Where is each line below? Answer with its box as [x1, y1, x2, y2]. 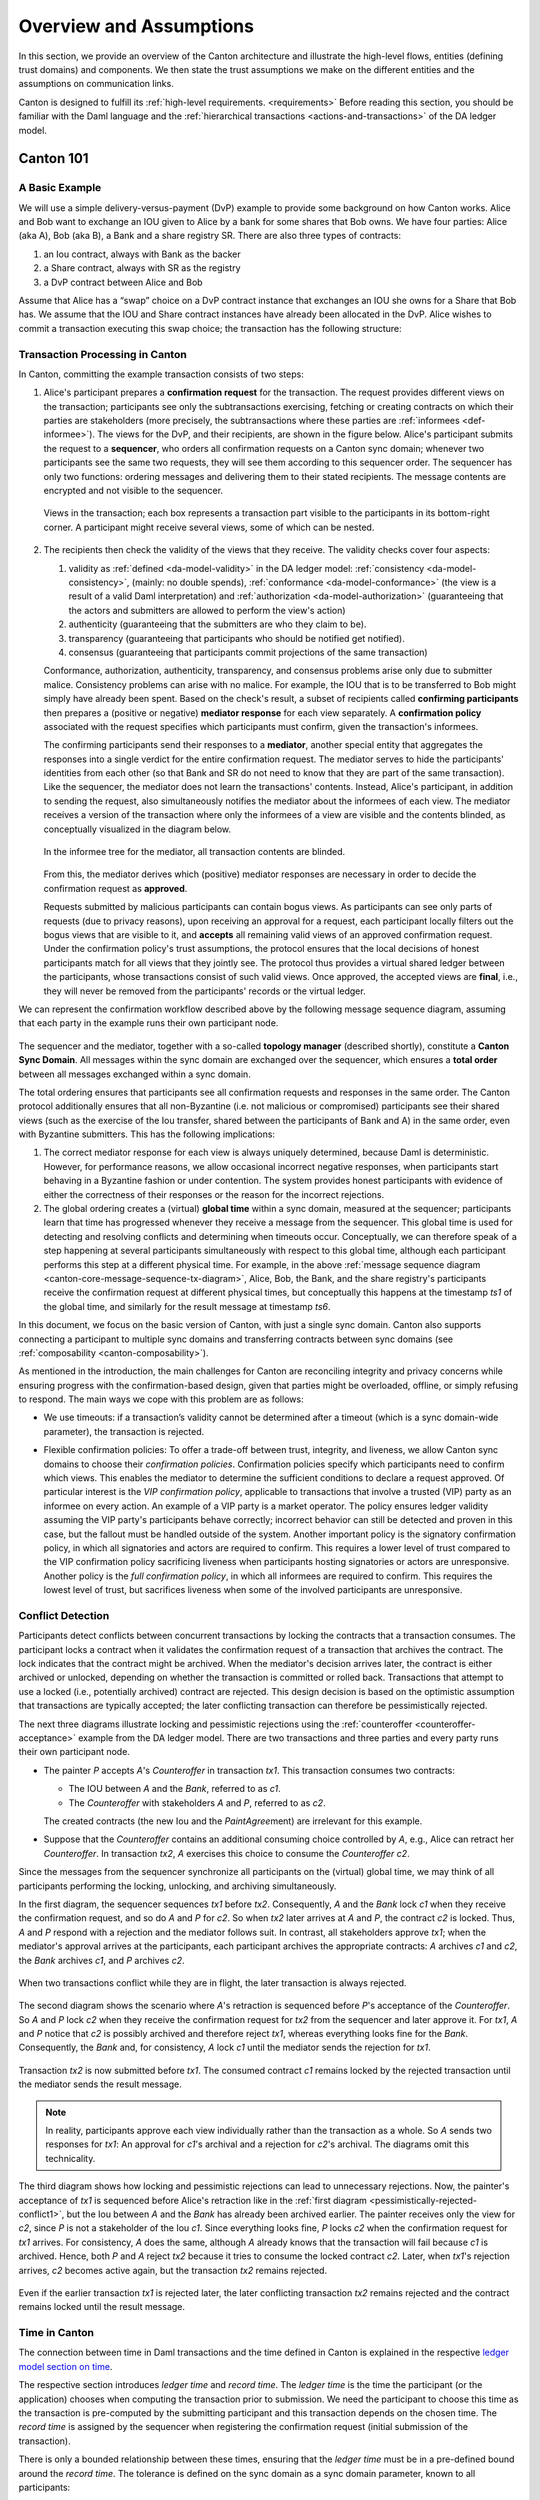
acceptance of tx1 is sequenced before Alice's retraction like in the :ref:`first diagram [18, 2194, 367, 2206]
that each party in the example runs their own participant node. [18, 1017, 279, 1029]
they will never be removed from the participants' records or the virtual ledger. [43, 985, 366, 997]
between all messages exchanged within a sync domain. [18, 1068, 252, 1080]
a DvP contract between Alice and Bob [43, 276, 204, 288]
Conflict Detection [18, 1608, 110, 1622]
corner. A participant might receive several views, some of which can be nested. [43, 521, 375, 533]
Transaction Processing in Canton [18, 347, 187, 361]
